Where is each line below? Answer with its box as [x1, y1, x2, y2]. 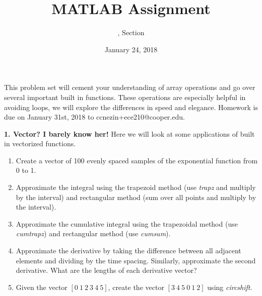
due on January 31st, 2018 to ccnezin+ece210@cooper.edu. [4, 112, 185, 122]
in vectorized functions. [4, 138, 76, 149]
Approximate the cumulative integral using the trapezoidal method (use [16, 218, 238, 229]
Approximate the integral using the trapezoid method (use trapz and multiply [16, 182, 256, 192]
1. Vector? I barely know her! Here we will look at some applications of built [4, 128, 255, 139]
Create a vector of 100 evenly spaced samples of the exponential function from [16, 155, 258, 165]
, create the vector [108, 281, 164, 292]
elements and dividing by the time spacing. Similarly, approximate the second [16, 255, 256, 265]
